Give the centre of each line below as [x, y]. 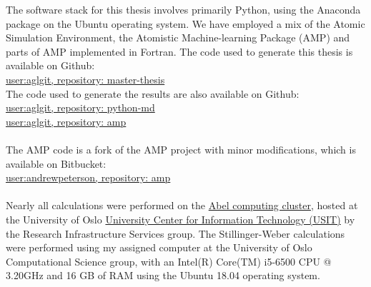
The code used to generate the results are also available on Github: [153, 93]
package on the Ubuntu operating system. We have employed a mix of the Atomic [185, 23]
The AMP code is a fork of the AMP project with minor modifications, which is [181, 149]
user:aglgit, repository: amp [66, 121]
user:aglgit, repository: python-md [80, 107]
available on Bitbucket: [56, 163]
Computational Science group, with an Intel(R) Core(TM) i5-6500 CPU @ [169, 261]
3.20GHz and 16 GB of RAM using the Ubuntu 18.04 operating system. [163, 275]
